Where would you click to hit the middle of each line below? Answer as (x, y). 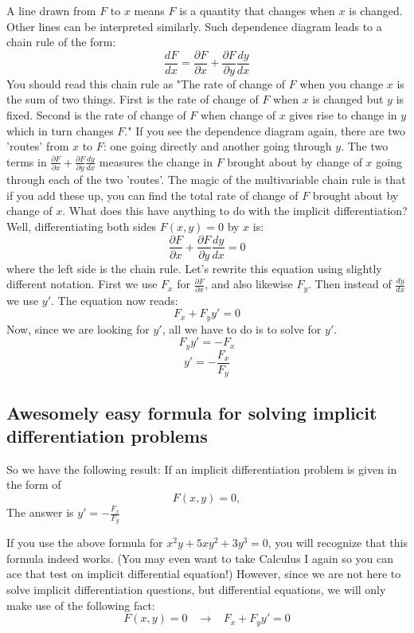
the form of (34, 485)
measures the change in (156, 161)
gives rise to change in (343, 115)
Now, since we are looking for (78, 328)
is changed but (348, 99)
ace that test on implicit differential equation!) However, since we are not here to (204, 574)
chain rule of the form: (61, 42)
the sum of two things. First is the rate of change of (133, 99)
